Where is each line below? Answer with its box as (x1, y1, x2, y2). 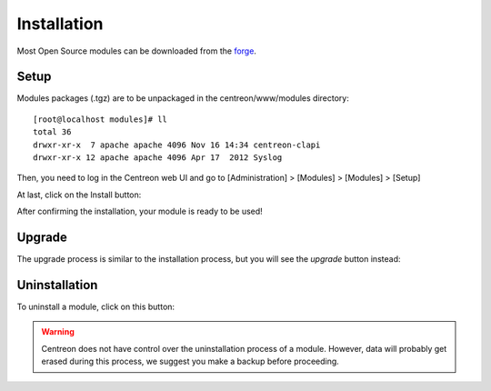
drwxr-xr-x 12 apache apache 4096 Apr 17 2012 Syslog (33, 153, 283, 163)
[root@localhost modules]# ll (33, 114, 168, 125)
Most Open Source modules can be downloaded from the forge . (16, 45, 256, 56)
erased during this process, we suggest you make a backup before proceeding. (41, 356, 340, 367)
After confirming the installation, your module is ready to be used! (16, 206, 263, 217)
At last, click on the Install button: (16, 189, 142, 200)
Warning (41, 326, 75, 337)
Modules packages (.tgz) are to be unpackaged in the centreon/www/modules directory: (16, 93, 349, 104)
